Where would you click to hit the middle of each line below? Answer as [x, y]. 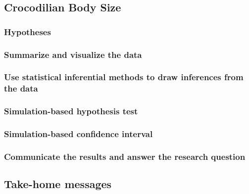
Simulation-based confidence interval [78, 134]
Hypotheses [27, 31]
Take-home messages [58, 184]
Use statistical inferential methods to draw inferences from [124, 77]
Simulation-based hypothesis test [71, 111]
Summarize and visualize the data [73, 54]
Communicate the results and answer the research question [125, 156]
